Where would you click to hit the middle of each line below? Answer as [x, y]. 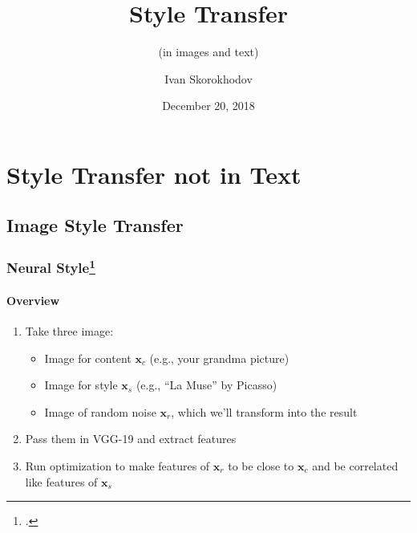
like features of [61, 481]
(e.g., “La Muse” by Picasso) [206, 385]
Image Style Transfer [95, 225]
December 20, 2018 [208, 106]
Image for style [81, 385]
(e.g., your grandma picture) [219, 358]
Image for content [88, 358]
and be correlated [355, 465]
